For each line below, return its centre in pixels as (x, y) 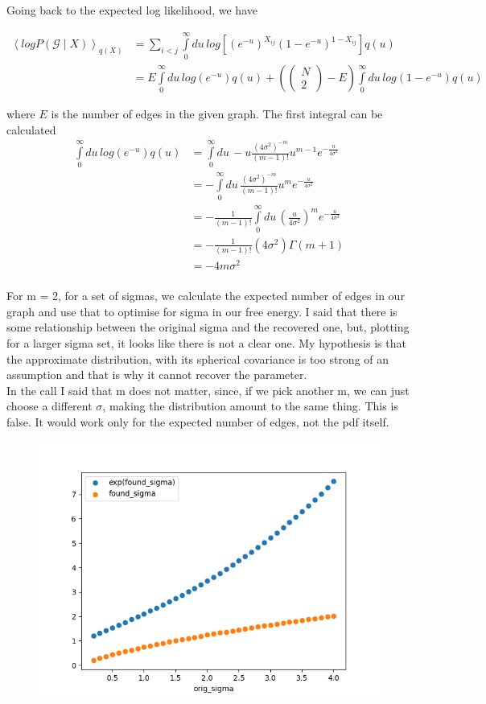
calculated (31, 129)
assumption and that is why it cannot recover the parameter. (157, 375)
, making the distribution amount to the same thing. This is (250, 406)
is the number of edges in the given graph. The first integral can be (217, 114)
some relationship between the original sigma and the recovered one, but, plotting (208, 327)
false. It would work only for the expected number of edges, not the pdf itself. (198, 422)
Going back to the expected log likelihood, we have (132, 10)
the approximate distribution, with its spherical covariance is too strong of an (198, 358)
